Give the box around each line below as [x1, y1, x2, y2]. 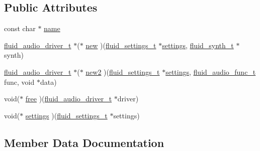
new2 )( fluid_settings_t [85, 66, 160, 77]
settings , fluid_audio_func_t [165, 66, 256, 77]
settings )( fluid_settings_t [25, 110, 108, 120]
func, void [4, 76, 35, 87]
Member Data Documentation [4, 134, 164, 150]
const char [4, 23, 36, 34]
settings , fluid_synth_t [162, 40, 234, 50]
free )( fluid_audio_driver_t [25, 93, 112, 104]
